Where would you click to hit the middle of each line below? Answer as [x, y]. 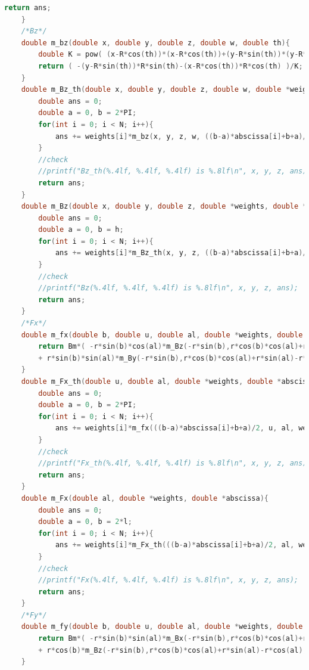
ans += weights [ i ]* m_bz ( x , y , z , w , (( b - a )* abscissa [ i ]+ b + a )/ [181, 136]
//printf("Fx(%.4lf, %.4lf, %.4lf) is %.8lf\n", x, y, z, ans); [168, 580]
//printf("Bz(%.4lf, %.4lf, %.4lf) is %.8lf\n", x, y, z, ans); [168, 288]
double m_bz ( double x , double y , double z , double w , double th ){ [155, 43]
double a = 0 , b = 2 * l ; [85, 522]
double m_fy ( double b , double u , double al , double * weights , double [162, 627]
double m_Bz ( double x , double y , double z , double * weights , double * [164, 207]
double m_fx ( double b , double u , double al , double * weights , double [162, 335]
